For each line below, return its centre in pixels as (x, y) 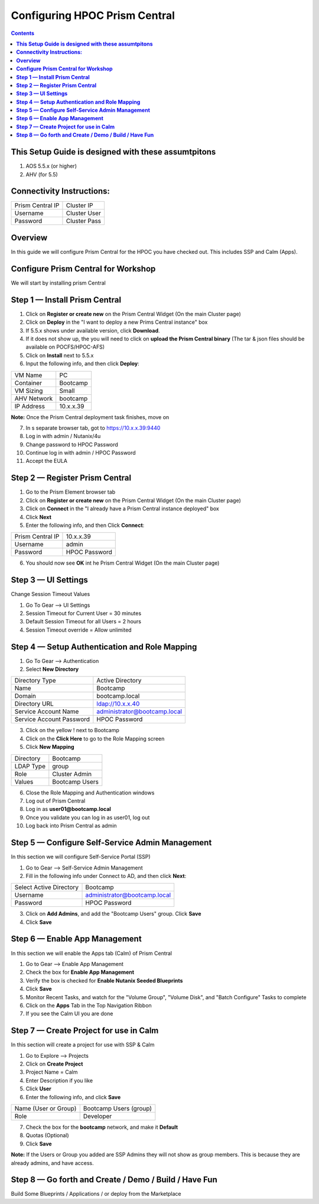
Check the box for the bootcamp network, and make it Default (102, 1127)
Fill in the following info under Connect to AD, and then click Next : (106, 875)
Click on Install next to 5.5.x (60, 355)
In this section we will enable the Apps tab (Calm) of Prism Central (92, 953)
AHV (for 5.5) (42, 174)
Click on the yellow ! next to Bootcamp (72, 730)
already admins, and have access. (52, 1163)
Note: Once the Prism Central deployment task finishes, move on (90, 417)
